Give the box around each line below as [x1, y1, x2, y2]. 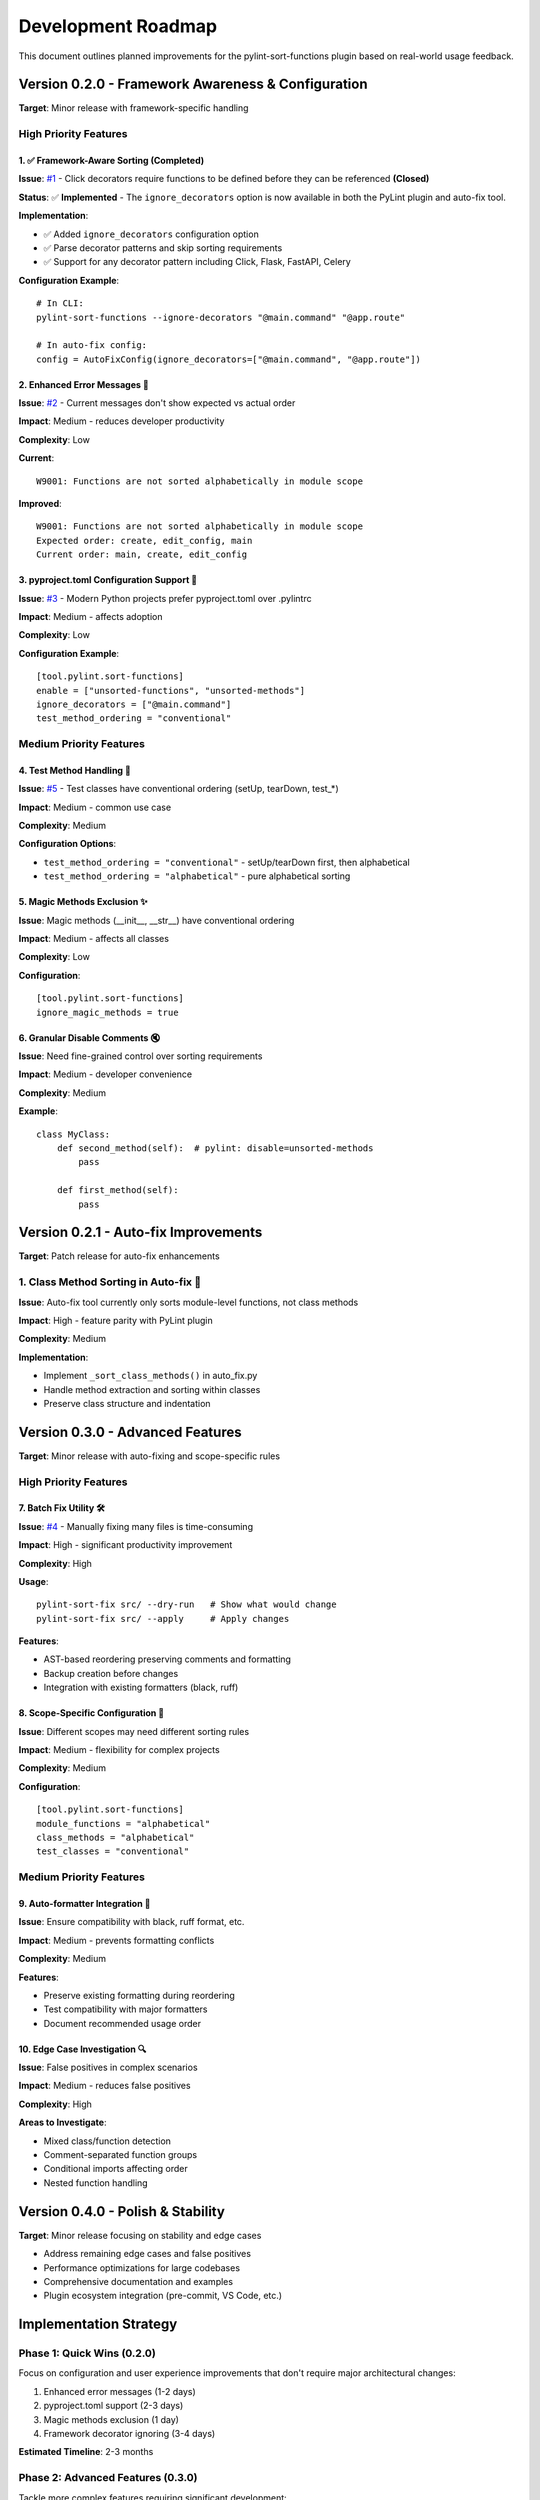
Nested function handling [43, 2176, 149, 2189]
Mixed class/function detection [43, 2135, 172, 2147]
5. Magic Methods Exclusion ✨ [18, 896, 149, 908]
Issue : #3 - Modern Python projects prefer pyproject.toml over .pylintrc [18, 592, 312, 604]
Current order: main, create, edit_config [36, 549, 248, 560]
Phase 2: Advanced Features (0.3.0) [18, 2471, 198, 2485]
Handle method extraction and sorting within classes [43, 1383, 261, 1395]
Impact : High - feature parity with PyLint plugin [18, 1314, 214, 1326]
